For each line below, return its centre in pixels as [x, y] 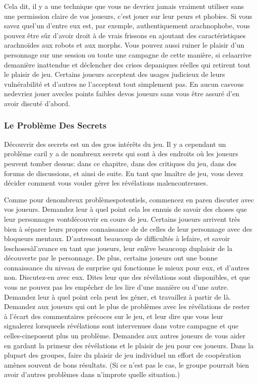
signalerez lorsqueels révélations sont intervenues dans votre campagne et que [121, 326]
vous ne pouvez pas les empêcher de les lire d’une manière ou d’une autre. [116, 287]
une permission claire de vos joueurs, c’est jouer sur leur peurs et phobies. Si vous [128, 16]
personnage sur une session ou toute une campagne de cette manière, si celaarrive [128, 54]
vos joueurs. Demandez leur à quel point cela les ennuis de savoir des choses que [126, 209]
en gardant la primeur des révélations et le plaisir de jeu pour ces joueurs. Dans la [129, 345]
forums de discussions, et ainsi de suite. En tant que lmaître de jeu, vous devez [124, 173]
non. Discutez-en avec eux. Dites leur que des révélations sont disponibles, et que [127, 277]
